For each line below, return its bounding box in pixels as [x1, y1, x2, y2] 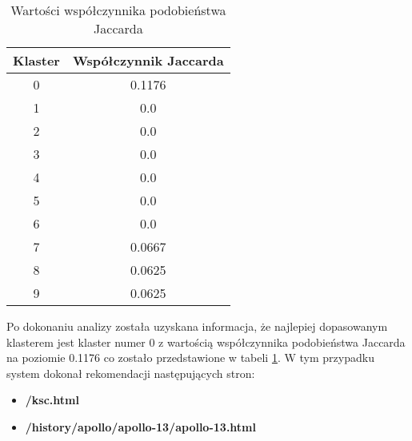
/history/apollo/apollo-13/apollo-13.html [25, 418, 256, 435]
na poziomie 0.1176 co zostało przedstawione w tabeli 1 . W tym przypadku [6, 349, 374, 366]
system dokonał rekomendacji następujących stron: [6, 364, 255, 381]
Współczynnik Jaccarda [72, 51, 224, 70]
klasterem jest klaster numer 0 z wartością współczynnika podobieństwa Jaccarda [6, 333, 406, 350]
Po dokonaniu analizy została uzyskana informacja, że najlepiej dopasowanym [6, 318, 388, 334]
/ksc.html [25, 391, 79, 408]
